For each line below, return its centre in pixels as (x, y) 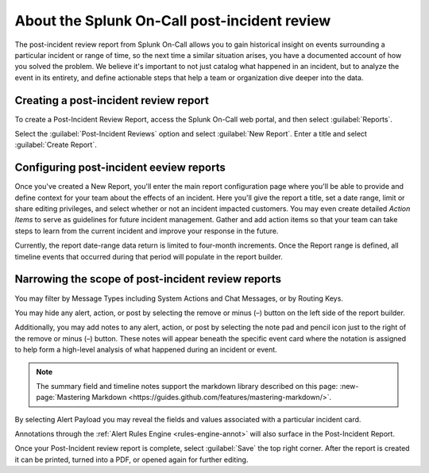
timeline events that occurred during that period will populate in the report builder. (149, 256)
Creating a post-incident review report (112, 100)
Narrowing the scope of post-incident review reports (148, 279)
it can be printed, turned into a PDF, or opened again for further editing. (131, 460)
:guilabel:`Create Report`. (56, 145)
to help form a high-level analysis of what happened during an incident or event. (146, 350)
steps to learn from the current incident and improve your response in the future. (147, 231)
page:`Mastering (63, 398)
